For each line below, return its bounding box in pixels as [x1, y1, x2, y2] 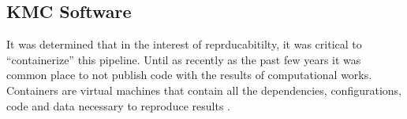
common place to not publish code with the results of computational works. [6, 67, 372, 83]
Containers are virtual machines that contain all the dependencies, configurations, [6, 81, 401, 98]
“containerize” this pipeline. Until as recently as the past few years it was [6, 51, 361, 67]
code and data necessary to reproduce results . [6, 97, 230, 114]
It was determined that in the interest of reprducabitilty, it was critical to [6, 36, 362, 52]
